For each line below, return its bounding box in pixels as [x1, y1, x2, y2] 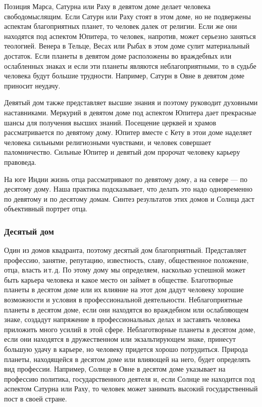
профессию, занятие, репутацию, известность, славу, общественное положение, [4, 254, 249, 265]
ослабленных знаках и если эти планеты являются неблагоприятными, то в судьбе [4, 60, 256, 71]
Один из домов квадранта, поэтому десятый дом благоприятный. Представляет [4, 245, 246, 255]
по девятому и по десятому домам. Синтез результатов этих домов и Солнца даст [4, 193, 254, 204]
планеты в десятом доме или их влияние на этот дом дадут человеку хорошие [4, 284, 244, 295]
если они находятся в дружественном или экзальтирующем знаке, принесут [4, 334, 236, 344]
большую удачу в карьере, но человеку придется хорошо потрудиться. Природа [4, 344, 248, 354]
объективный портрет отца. [4, 203, 88, 214]
